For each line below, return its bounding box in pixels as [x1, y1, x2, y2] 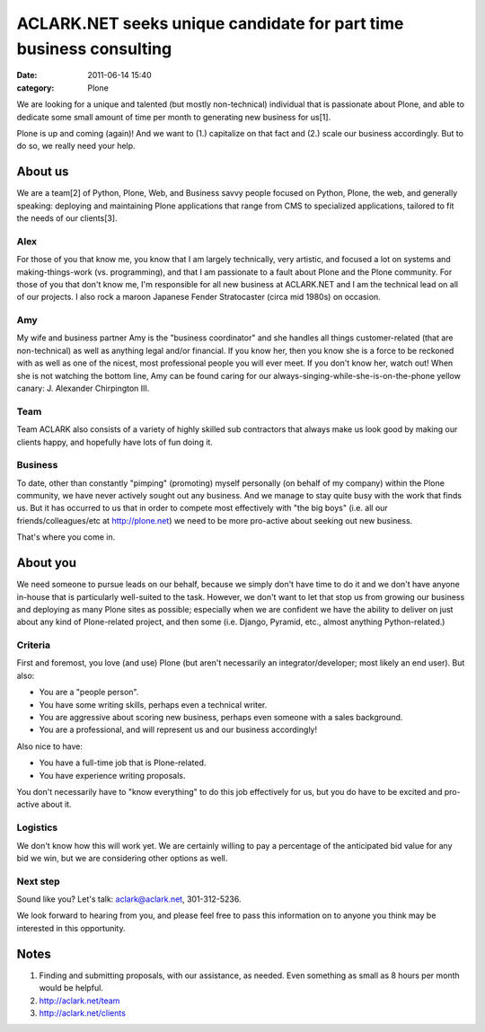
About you [16, 555, 76, 570]
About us [16, 164, 69, 180]
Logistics [16, 822, 58, 834]
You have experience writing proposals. [39, 770, 186, 781]
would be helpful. [39, 983, 103, 993]
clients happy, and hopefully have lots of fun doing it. [16, 437, 213, 447]
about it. [40, 799, 72, 810]
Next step [16, 875, 60, 887]
